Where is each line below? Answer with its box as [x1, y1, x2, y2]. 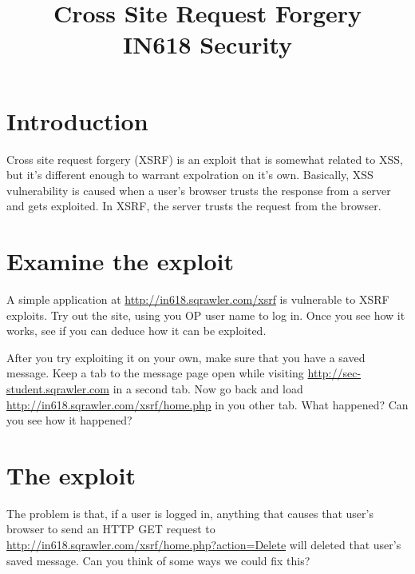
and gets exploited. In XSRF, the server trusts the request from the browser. [6, 197, 381, 214]
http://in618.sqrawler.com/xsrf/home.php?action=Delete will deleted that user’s [6, 536, 401, 553]
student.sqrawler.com [6, 380, 109, 397]
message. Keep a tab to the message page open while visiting [6, 365, 304, 381]
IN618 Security [122, 28, 293, 61]
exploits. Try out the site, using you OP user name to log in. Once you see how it [6, 306, 405, 323]
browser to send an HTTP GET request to [6, 520, 215, 537]
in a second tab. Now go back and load [113, 380, 303, 397]
